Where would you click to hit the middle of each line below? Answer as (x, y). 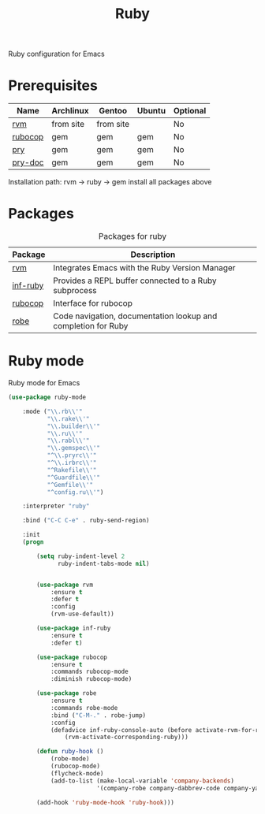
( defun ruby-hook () (70, 752)
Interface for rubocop (93, 303)
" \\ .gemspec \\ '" (74, 448)
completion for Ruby (91, 326)
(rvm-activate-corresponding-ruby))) (127, 738)
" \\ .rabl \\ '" (68, 441)
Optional (190, 111)
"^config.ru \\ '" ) (75, 492)
